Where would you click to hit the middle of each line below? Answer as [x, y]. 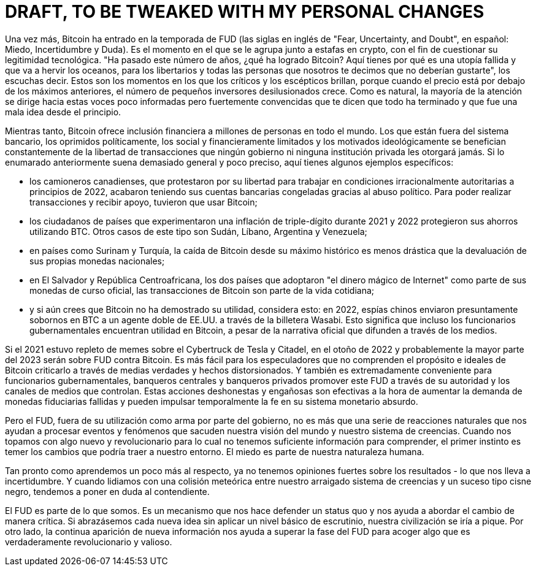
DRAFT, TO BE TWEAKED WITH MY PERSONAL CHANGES [245, 12]
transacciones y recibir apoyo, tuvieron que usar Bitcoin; [144, 202]
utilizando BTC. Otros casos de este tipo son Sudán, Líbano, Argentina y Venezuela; [198, 231]
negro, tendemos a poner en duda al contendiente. [107, 491]
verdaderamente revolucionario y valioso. [89, 542]
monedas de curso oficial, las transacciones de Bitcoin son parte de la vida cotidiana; [202, 290]
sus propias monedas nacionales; [97, 261]
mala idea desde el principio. [63, 112]
